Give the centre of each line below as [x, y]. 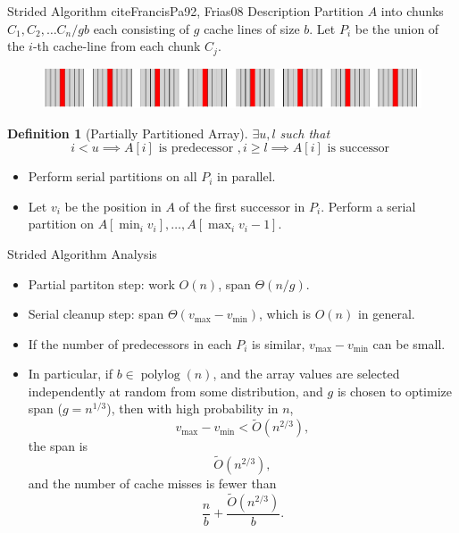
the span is [58, 446]
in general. [386, 314]
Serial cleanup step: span [96, 314]
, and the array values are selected [306, 374]
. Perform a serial [368, 206]
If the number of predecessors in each [130, 343]
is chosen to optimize [394, 391]
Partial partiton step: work [101, 283]
